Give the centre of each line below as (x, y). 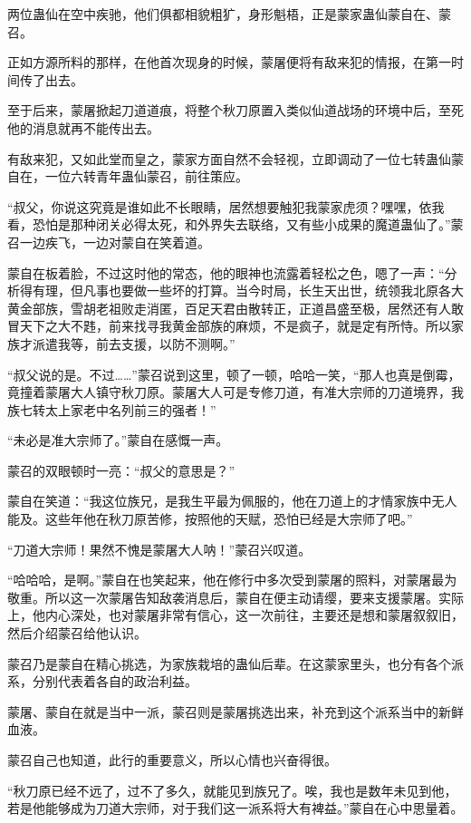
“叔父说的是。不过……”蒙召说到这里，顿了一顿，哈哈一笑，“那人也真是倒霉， (234, 374)
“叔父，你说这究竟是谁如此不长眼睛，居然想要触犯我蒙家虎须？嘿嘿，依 (220, 206)
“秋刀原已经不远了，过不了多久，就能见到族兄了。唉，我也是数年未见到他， (232, 790)
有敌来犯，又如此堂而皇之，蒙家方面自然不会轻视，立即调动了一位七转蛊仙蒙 (235, 158)
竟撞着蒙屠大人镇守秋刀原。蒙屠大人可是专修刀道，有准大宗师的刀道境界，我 (235, 392)
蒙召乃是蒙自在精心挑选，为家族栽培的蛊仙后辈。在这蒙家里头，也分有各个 (229, 663)
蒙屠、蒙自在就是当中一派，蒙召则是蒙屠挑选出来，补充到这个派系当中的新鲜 (235, 711)
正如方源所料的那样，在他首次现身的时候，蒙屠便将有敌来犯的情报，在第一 (229, 62)
